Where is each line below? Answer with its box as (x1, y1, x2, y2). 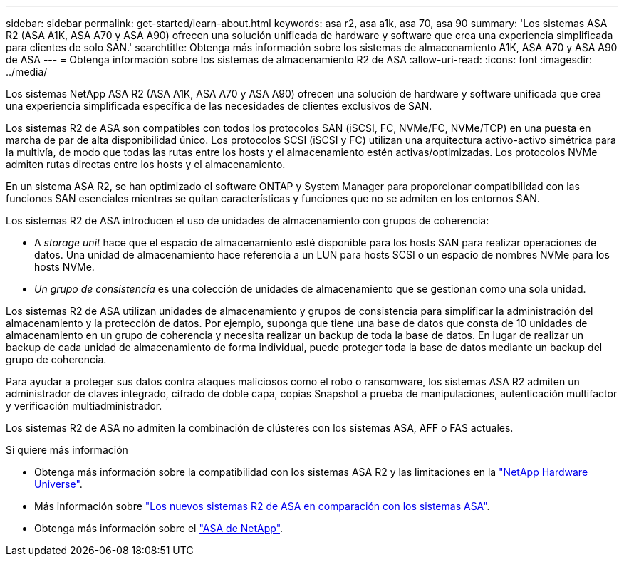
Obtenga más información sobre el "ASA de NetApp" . (34, 522, 284, 534)
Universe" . (34, 478, 83, 490)
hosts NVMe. (34, 261, 95, 273)
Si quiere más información (6, 444, 128, 456)
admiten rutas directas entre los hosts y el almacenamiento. (6, 158, 286, 170)
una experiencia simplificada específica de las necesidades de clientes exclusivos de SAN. (6, 100, 432, 112)
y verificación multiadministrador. (6, 400, 162, 412)
